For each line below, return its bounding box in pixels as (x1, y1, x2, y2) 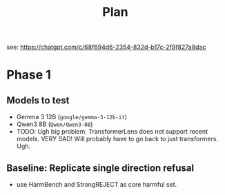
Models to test (6, 94, 70, 106)
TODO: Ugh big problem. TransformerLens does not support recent (16, 127, 208, 136)
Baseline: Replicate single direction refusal (6, 162, 195, 174)
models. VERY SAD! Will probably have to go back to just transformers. (16, 135, 219, 143)
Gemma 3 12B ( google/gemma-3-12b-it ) (16, 113, 128, 121)
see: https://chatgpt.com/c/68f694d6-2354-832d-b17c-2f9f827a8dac (6, 43, 206, 52)
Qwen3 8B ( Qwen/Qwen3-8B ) (16, 120, 93, 128)
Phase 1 (6, 67, 51, 83)
